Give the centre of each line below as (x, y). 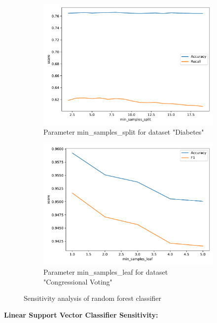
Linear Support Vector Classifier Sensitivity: (81, 314)
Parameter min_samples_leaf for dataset (106, 271)
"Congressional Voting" (78, 281)
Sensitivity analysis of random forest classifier (93, 298)
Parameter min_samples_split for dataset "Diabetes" (124, 132)
